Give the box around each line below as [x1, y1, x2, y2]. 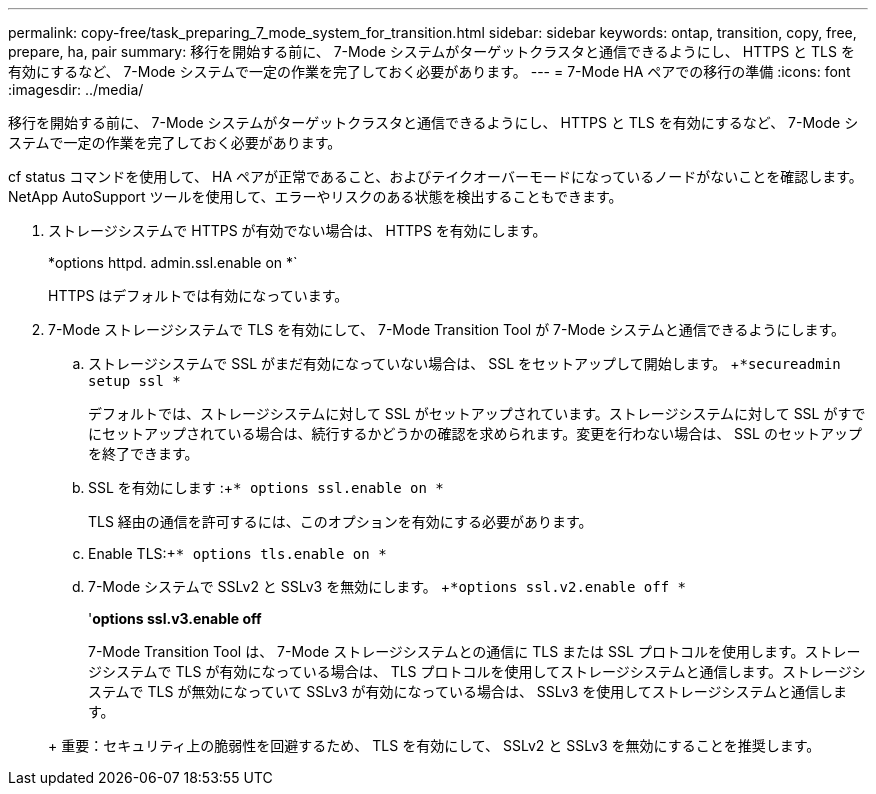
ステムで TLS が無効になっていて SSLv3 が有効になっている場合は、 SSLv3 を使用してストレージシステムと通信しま [88, 683, 848, 700]
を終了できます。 [88, 445, 199, 462]
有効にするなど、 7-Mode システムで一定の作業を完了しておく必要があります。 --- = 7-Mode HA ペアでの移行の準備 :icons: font [8, 63, 851, 80]
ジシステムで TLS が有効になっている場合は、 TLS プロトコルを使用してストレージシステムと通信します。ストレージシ [88, 663, 866, 680]
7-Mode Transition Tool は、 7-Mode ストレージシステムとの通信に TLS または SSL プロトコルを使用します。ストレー [88, 643, 861, 660]
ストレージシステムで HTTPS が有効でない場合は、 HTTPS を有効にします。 [48, 222, 547, 239]
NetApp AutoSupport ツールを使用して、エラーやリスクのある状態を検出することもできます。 [8, 188, 623, 205]
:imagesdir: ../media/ [8, 81, 144, 98]
